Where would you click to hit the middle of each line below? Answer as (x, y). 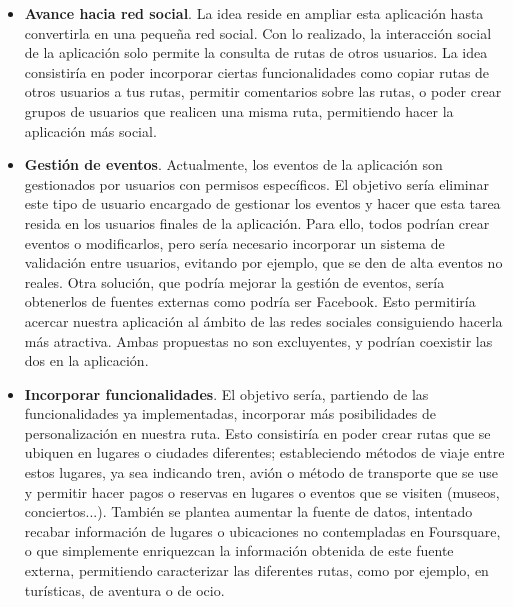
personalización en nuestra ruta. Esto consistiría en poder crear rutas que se (257, 432)
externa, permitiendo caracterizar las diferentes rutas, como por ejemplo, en (256, 570)
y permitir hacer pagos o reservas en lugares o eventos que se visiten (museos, (262, 491)
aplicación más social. (90, 130)
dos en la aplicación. (86, 360)
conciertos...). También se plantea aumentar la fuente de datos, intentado (248, 511)
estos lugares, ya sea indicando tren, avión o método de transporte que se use (261, 472)
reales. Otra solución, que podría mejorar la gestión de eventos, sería (234, 281)
